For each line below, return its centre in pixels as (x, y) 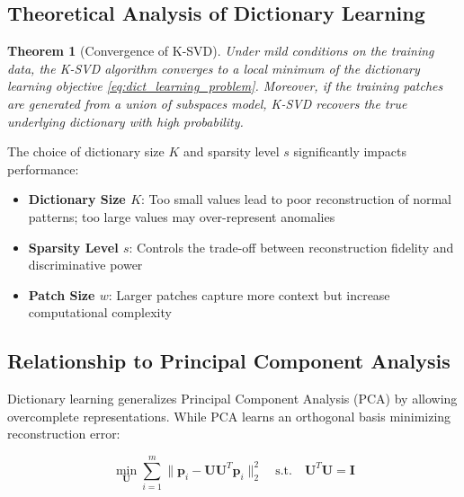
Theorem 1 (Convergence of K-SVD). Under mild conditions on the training (221, 51)
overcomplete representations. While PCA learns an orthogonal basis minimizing (229, 416)
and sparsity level (231, 151)
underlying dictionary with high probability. (125, 121)
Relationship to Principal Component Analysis (229, 361)
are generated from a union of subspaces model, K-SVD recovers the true (207, 103)
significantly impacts (350, 151)
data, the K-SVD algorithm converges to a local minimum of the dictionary (214, 68)
